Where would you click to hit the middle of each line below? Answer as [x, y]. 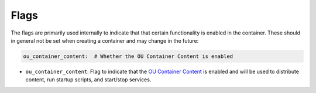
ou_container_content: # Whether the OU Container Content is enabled [128, 56]
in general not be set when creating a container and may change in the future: [105, 40]
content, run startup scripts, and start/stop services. [88, 80]
